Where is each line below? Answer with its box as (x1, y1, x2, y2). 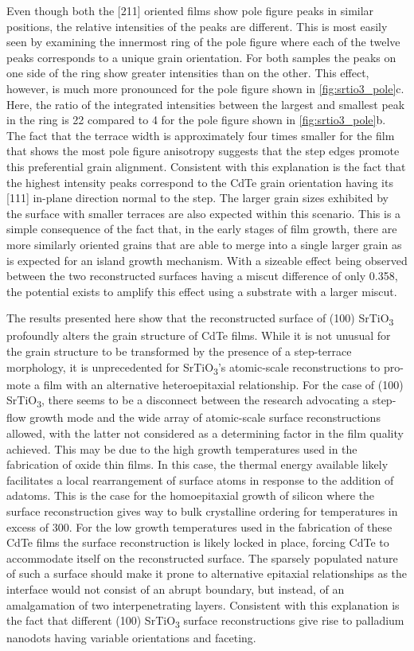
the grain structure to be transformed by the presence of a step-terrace (6, 343, 352, 359)
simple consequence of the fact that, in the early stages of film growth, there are (6, 220, 397, 237)
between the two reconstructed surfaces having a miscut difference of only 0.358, (6, 267, 398, 284)
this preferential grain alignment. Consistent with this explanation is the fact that (6, 158, 406, 174)
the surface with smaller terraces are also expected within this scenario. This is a (6, 205, 401, 221)
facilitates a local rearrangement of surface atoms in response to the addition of (6, 471, 394, 488)
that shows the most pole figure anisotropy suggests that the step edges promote (6, 142, 400, 159)
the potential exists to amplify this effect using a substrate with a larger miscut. (6, 283, 397, 299)
